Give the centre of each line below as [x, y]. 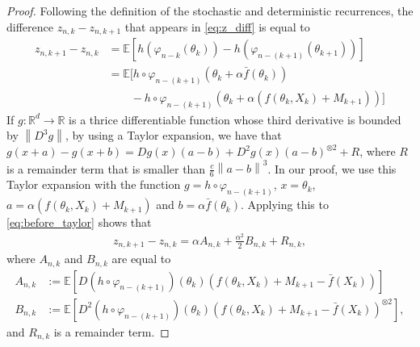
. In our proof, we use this [332, 168]
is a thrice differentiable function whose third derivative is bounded [235, 119]
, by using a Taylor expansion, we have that [173, 135]
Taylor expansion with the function [94, 184]
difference [30, 26]
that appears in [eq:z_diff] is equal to [217, 26]
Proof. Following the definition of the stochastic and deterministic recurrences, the [210, 10]
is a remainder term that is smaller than [106, 168]
